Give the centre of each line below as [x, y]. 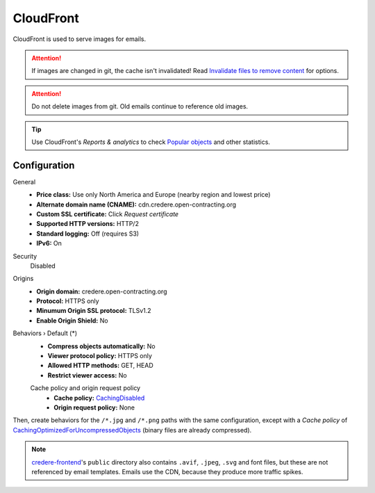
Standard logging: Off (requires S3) [87, 234]
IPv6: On [49, 243]
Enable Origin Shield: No [72, 321]
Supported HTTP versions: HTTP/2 [87, 224]
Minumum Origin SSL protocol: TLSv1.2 [94, 311]
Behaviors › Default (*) [45, 333]
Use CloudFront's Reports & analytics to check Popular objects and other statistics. [151, 142]
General [24, 181]
